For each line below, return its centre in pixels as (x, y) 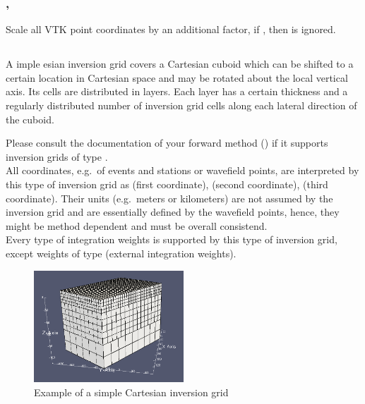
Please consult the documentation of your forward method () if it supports (167, 143)
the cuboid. (30, 119)
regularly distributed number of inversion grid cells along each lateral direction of (181, 105)
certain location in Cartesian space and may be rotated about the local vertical (177, 77)
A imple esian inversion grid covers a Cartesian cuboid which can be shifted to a (180, 64)
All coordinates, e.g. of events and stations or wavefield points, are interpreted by (182, 170)
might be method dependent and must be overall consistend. (137, 225)
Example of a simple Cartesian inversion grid (131, 392)
